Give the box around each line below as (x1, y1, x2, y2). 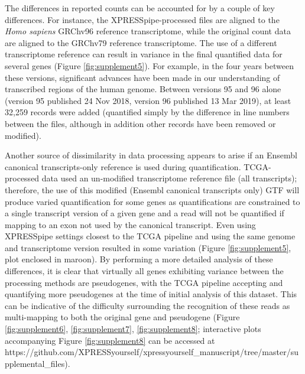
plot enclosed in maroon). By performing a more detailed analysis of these (5, 253, 273, 265)
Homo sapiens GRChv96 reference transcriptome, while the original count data (5, 25, 291, 37)
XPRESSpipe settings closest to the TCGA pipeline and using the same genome (5, 230, 296, 242)
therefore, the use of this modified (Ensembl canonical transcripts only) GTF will (5, 183, 300, 196)
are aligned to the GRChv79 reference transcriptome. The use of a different (5, 36, 277, 48)
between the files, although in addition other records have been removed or (5, 117, 276, 129)
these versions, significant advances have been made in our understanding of (5, 71, 280, 83)
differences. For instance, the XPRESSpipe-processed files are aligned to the (5, 13, 280, 25)
